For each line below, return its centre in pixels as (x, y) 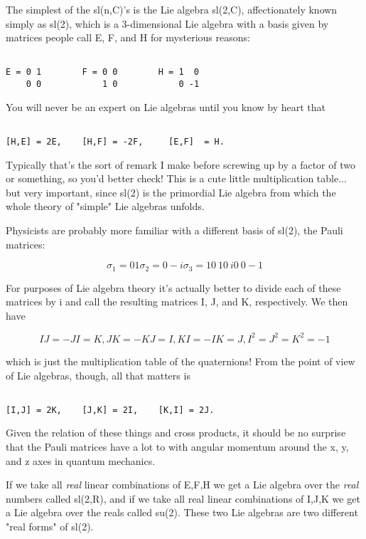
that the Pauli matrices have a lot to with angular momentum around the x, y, (177, 447)
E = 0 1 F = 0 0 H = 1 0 (103, 72)
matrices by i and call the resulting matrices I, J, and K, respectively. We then (177, 302)
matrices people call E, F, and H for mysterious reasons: (128, 37)
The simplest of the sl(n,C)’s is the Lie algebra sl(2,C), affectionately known (172, 9)
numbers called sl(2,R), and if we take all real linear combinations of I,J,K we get (183, 498)
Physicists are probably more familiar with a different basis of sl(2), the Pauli (174, 230)
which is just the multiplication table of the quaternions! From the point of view (181, 361)
